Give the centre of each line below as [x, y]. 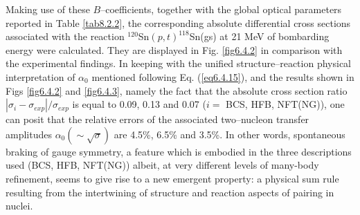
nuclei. [19, 206]
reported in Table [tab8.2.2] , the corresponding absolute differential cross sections [178, 22]
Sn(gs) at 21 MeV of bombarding [259, 36]
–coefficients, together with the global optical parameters [221, 9]
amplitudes [29, 134]
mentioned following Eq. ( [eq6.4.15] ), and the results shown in [223, 76]
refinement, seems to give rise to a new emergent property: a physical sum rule [172, 178]
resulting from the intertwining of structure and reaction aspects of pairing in [170, 192]
